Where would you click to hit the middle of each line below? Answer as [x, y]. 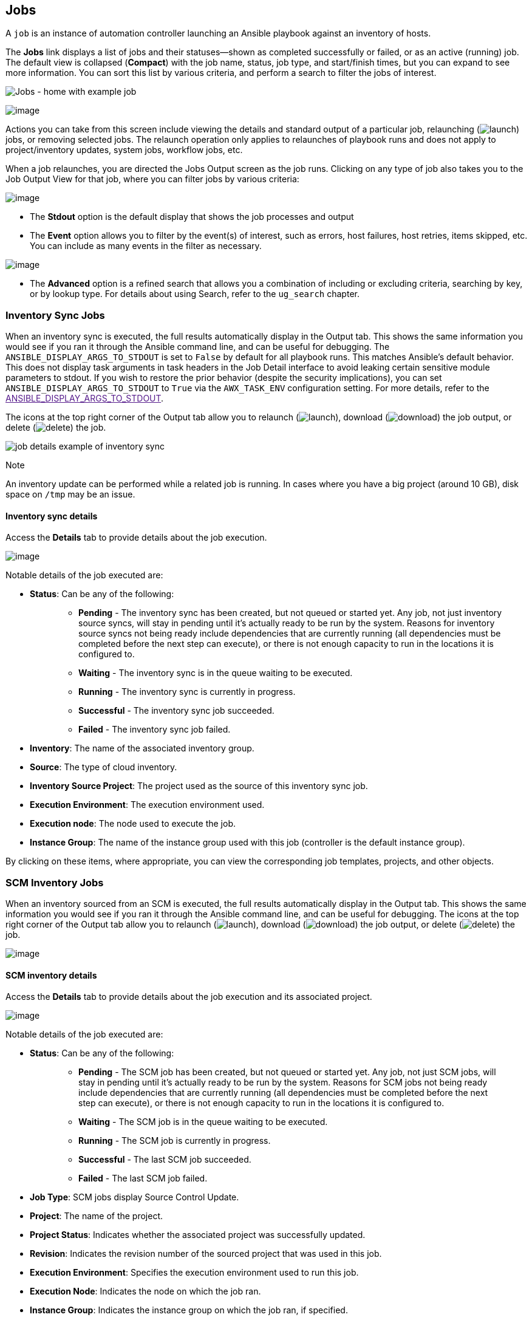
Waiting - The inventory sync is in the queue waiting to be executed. [216, 673]
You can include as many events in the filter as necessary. [146, 246]
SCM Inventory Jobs [55, 882]
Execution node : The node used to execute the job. [133, 824]
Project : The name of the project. [97, 1216]
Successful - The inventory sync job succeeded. [176, 711]
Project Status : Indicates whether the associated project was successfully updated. [198, 1235]
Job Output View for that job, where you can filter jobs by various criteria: [152, 179]
